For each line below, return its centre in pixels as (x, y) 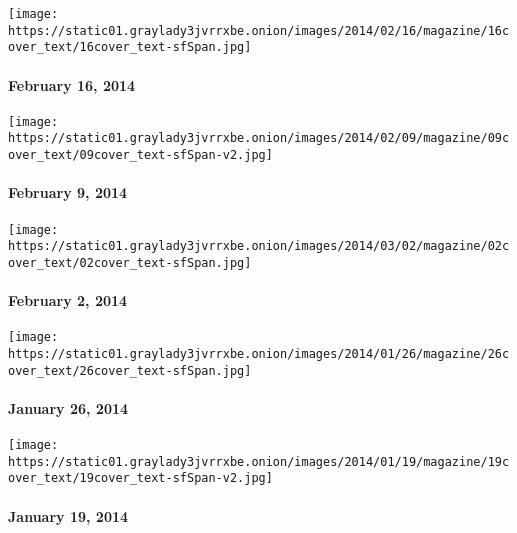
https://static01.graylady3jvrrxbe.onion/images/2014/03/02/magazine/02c (259, 246)
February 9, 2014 (68, 192)
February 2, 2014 (68, 300)
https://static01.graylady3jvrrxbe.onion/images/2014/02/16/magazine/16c (259, 30)
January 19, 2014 (68, 515)
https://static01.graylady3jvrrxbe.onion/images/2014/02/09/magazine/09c (259, 138)
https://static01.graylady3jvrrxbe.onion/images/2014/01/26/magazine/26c (259, 353)
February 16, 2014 (72, 84)
